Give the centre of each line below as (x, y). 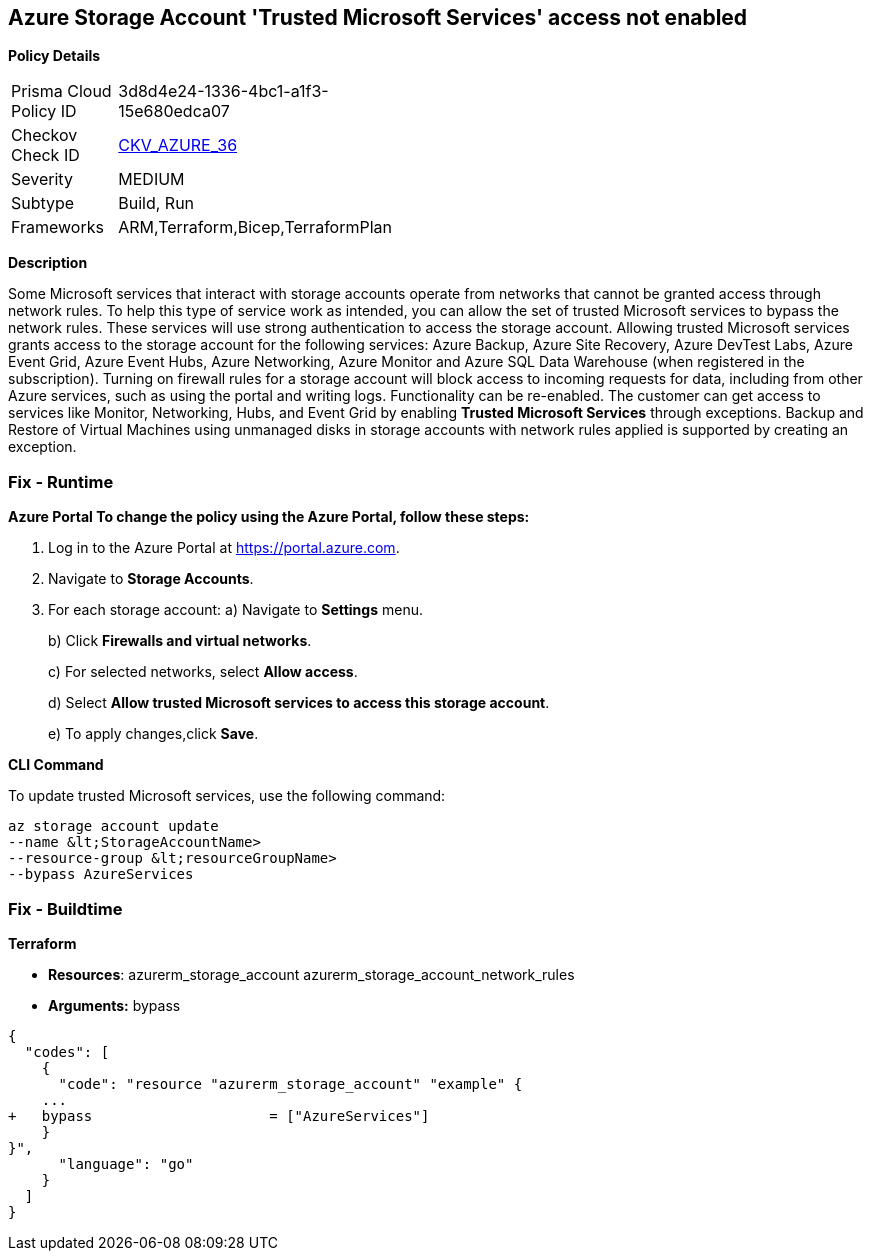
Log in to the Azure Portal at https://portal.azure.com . (224, 548)
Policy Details (54, 56)
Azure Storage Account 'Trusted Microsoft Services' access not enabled (378, 17)
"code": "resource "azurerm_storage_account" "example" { (290, 1083)
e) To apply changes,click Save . (153, 734)
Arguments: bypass (114, 1005)
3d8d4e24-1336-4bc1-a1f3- (223, 91)
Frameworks (57, 227)
